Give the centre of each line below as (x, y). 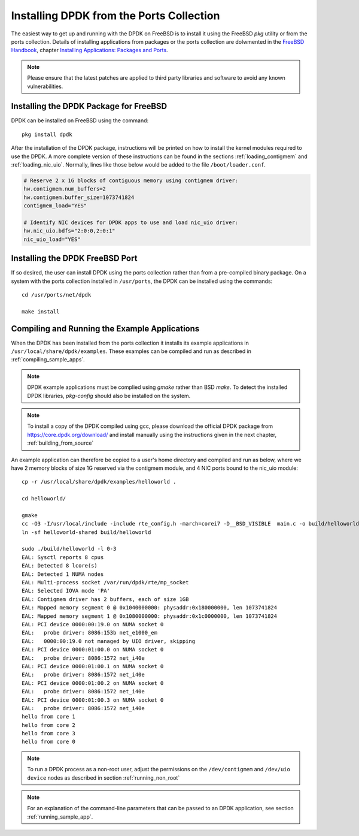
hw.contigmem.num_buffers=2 (65, 189)
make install (41, 311)
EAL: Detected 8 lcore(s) (60, 566)
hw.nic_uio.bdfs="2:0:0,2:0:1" (70, 231)
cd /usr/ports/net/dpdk (57, 295)
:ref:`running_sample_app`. (60, 817)
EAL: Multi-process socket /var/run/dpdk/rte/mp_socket (105, 583)
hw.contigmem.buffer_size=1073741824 (79, 197)
